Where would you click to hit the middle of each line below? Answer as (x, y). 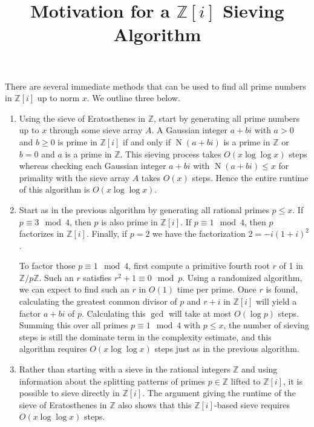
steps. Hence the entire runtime (250, 177)
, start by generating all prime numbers (227, 118)
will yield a (276, 301)
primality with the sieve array (74, 177)
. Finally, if (107, 233)
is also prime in (129, 221)
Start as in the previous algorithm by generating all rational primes (144, 209)
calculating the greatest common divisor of (98, 301)
